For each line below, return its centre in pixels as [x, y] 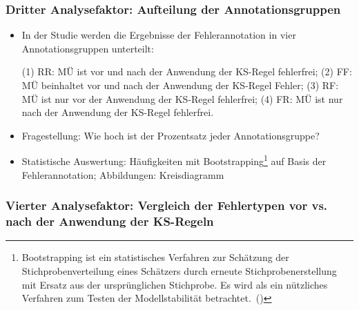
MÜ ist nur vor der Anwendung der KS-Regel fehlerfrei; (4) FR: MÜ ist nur [182, 98]
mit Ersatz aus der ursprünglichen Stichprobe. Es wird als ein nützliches [175, 284]
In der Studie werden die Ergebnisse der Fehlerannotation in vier [159, 35]
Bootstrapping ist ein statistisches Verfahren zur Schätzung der [155, 257]
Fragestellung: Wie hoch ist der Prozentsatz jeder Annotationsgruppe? [171, 135]
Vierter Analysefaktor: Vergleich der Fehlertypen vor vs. [167, 205]
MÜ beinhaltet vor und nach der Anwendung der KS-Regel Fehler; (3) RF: [180, 85]
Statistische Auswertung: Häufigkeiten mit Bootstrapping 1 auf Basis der [174, 160]
